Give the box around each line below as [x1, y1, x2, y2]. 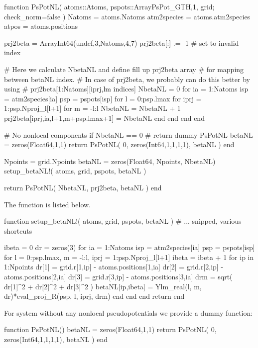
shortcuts [4, 225, 32, 236]
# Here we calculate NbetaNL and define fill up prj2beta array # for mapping [4, 64, 244, 74]
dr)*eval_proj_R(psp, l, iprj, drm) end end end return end [4, 291, 185, 301]
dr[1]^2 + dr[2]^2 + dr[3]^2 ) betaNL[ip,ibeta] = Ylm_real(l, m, [4, 281, 202, 291]
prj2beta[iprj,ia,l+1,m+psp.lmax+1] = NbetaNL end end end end [4, 112, 205, 123]
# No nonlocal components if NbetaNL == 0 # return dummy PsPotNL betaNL [4, 129, 253, 140]
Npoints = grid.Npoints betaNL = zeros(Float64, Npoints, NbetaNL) [4, 156, 216, 166]
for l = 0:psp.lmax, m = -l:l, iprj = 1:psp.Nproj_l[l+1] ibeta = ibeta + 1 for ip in [4, 252, 254, 262]
